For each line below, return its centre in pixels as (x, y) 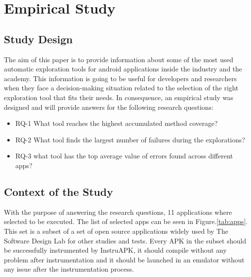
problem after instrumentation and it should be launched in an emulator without (124, 259)
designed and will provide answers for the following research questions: (109, 107)
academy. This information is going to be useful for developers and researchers (120, 78)
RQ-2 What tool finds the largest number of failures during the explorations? (130, 139)
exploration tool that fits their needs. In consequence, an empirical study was (119, 97)
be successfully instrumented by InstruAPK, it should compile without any (115, 250)
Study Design (38, 39)
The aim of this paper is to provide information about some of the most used (119, 59)
